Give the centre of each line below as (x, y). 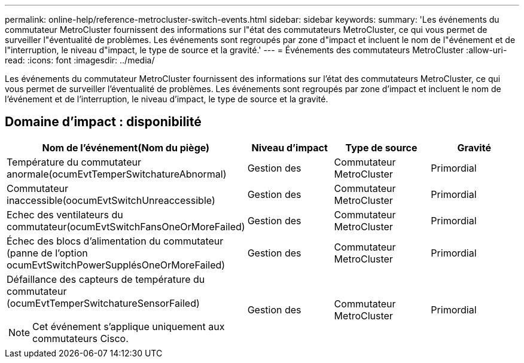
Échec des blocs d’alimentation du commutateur (115, 241)
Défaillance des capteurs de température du (106, 279)
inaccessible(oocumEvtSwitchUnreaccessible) (111, 200)
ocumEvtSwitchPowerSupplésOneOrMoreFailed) (116, 265)
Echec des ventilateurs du (65, 214)
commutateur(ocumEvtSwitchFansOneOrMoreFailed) (126, 226)
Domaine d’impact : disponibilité (103, 122)
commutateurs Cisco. (80, 338)
